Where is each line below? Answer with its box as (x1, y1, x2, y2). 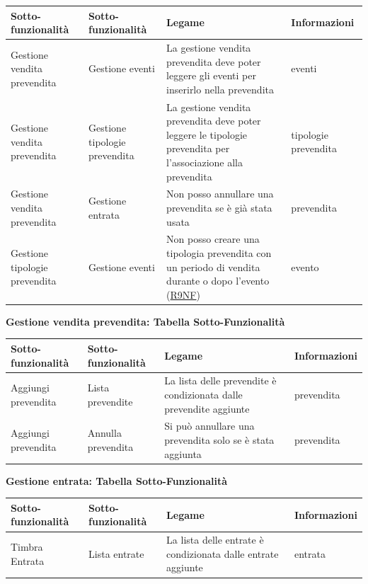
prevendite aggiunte (164, 401, 250, 416)
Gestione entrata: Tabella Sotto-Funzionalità (6, 473, 227, 488)
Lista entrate (88, 546, 144, 561)
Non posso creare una (166, 231, 260, 246)
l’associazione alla (166, 154, 243, 169)
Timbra (11, 539, 43, 554)
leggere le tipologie (166, 127, 248, 142)
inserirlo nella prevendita (166, 81, 274, 96)
